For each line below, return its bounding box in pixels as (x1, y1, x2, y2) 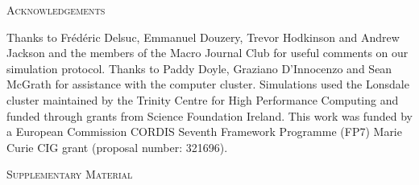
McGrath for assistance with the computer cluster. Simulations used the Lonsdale (6, 76, 409, 92)
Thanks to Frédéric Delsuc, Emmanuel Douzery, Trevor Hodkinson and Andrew (6, 28, 400, 45)
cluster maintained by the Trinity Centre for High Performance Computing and (6, 91, 399, 108)
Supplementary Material (6, 166, 133, 183)
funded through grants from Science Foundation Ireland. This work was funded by (6, 107, 413, 124)
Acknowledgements (6, 2, 106, 18)
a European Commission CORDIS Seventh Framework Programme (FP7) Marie (6, 123, 402, 140)
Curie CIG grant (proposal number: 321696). (6, 138, 228, 155)
